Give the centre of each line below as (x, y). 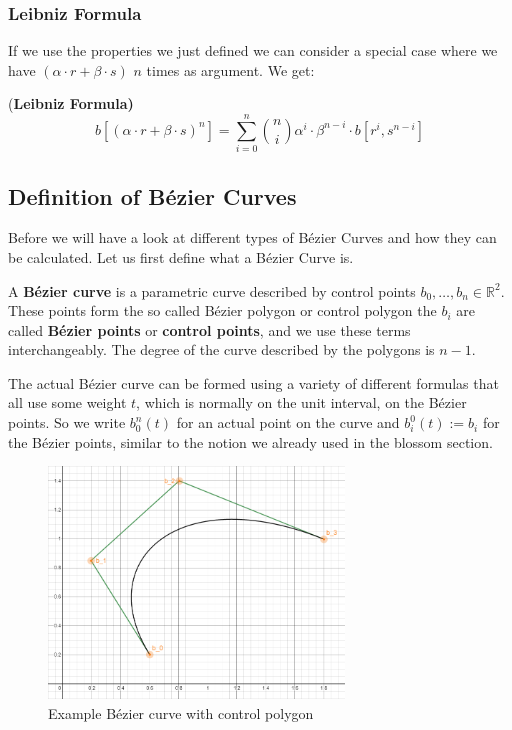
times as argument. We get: (230, 69)
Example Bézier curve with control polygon (181, 712)
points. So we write (67, 422)
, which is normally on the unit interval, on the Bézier (301, 402)
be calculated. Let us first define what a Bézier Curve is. (181, 256)
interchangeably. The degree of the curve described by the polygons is (221, 349)
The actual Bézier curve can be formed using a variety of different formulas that (253, 382)
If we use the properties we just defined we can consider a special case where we (253, 50)
